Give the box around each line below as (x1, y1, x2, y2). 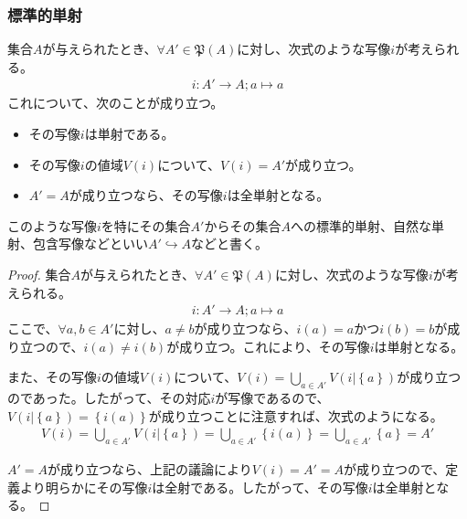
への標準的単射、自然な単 (290, 216, 444, 235)
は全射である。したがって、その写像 (152, 477, 368, 496)
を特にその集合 (101, 216, 191, 235)
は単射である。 (84, 124, 175, 143)
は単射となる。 (374, 336, 464, 355)
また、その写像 (7, 367, 97, 387)
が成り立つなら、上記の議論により (48, 460, 252, 479)
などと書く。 (191, 234, 269, 253)
